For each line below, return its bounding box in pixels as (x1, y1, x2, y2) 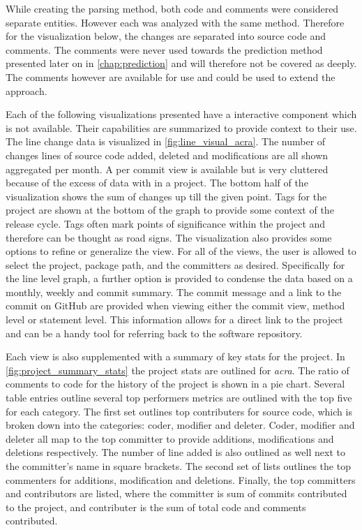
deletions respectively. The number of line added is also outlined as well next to (6, 445, 345, 459)
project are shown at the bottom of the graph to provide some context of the (6, 203, 334, 217)
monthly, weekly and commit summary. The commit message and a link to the (6, 284, 342, 299)
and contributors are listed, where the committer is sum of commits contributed (6, 486, 347, 501)
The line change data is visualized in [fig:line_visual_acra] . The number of (6, 134, 326, 149)
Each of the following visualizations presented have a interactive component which (6, 107, 357, 122)
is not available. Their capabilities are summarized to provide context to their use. (6, 120, 357, 135)
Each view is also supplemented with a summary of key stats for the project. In (6, 349, 345, 364)
